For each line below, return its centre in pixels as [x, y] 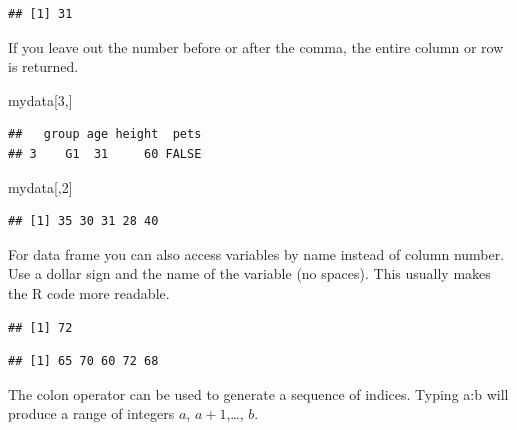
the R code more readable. [89, 292]
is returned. [43, 66]
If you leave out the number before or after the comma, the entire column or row [256, 46]
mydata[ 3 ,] [40, 99]
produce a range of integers [91, 413]
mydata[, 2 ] [40, 186]
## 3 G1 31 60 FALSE [105, 153]
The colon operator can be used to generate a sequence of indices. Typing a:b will [258, 393]
